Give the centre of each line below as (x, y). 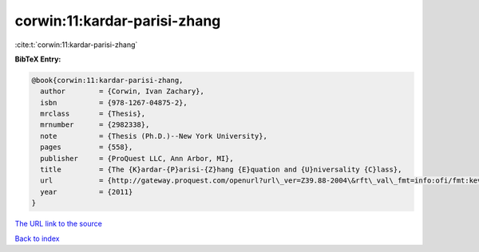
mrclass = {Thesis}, (93, 114)
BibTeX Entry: (38, 59)
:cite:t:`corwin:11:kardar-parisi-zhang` (76, 45)
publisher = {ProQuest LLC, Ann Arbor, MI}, (137, 158)
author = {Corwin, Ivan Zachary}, (123, 91)
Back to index (37, 238)
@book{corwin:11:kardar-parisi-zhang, (107, 80)
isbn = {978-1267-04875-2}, (114, 102)
